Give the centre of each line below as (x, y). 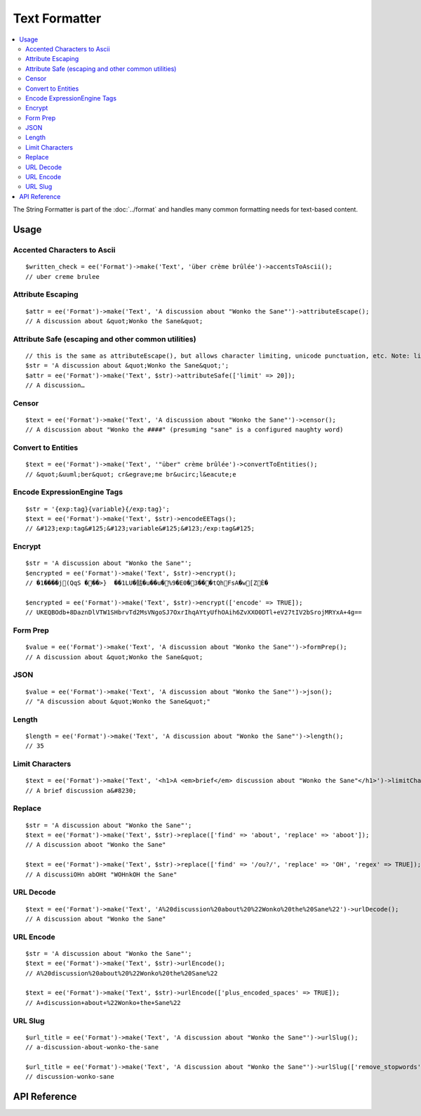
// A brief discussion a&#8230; (81, 790)
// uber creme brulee (62, 277)
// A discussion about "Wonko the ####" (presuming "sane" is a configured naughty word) (185, 430)
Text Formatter (57, 18)
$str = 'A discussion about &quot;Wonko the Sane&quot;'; (127, 366)
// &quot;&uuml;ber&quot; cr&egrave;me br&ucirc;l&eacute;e (131, 474)
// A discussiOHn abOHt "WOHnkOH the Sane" (101, 874)
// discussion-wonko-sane (70, 1077)
